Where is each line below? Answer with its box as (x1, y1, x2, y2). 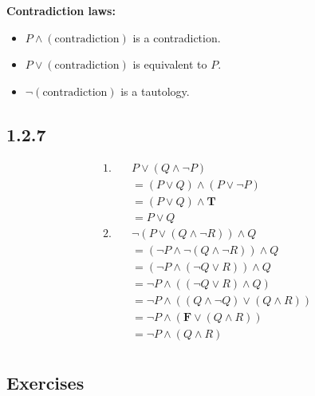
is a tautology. (120, 82, 190, 99)
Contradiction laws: (6, 2, 116, 18)
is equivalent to (132, 56, 207, 73)
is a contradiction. (132, 29, 221, 46)
